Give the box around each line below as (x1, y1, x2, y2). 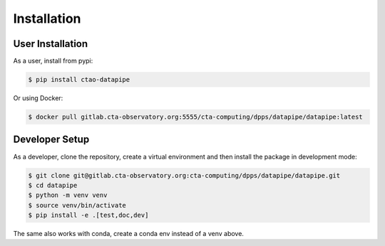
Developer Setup (13, 134, 90, 146)
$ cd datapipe (28, 181, 78, 189)
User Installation (13, 38, 88, 50)
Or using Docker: (13, 94, 63, 102)
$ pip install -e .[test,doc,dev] (28, 211, 149, 220)
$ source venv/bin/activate (28, 201, 126, 209)
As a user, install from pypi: (13, 57, 93, 65)
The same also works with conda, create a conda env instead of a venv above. (13, 230, 244, 238)
